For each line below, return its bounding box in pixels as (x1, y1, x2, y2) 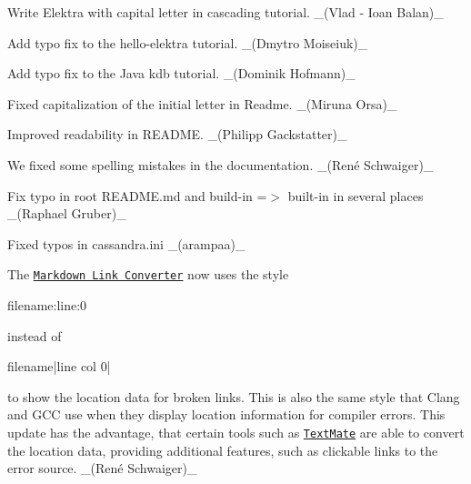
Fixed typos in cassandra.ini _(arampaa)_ (7, 234, 246, 253)
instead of (7, 326, 62, 345)
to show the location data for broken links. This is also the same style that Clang (7, 387, 460, 406)
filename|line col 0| (7, 357, 111, 376)
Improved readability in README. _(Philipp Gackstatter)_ (7, 125, 347, 144)
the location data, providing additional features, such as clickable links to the (7, 440, 438, 459)
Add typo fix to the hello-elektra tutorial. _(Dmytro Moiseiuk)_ (7, 33, 368, 52)
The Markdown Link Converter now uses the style (7, 265, 289, 284)
